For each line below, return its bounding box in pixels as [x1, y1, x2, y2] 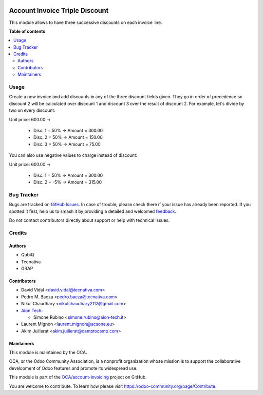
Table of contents [9, 28, 46, 34]
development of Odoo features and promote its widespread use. [9, 365, 138, 371]
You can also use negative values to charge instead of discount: [9, 152, 137, 158]
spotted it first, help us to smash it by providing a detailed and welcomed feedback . [9, 208, 176, 214]
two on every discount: [9, 107, 56, 113]
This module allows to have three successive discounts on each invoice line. [9, 20, 163, 25]
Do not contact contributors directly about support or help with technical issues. [9, 217, 170, 223]
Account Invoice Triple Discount [9, 6, 109, 15]
